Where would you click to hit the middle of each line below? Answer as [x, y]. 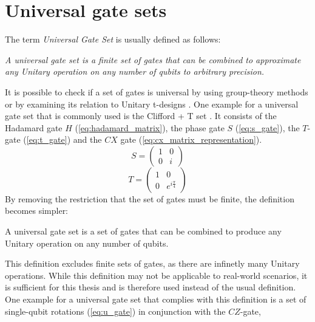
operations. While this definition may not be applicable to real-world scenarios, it [156, 275]
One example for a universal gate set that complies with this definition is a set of [156, 299]
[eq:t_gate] [47, 139]
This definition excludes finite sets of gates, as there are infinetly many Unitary [152, 263]
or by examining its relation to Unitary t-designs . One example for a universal [152, 104]
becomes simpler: [37, 211]
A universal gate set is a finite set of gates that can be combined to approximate [153, 59]
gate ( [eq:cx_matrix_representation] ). [191, 139]
